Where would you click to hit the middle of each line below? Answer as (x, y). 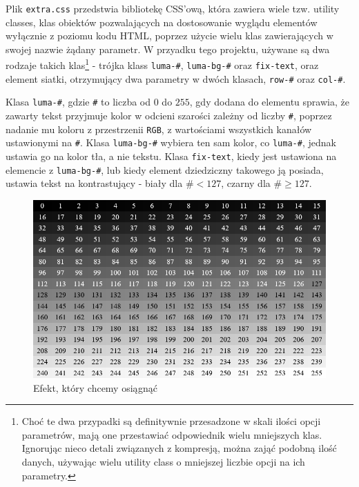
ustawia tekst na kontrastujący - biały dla (94, 183)
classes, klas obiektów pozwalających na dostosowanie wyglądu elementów (162, 22)
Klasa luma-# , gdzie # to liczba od (78, 102)
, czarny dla (246, 183)
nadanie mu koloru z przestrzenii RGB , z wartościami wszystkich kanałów (159, 129)
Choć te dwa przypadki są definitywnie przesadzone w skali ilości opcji (171, 421)
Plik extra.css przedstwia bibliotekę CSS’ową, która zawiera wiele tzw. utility (173, 8)
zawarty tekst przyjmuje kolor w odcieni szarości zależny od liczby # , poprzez (169, 116)
